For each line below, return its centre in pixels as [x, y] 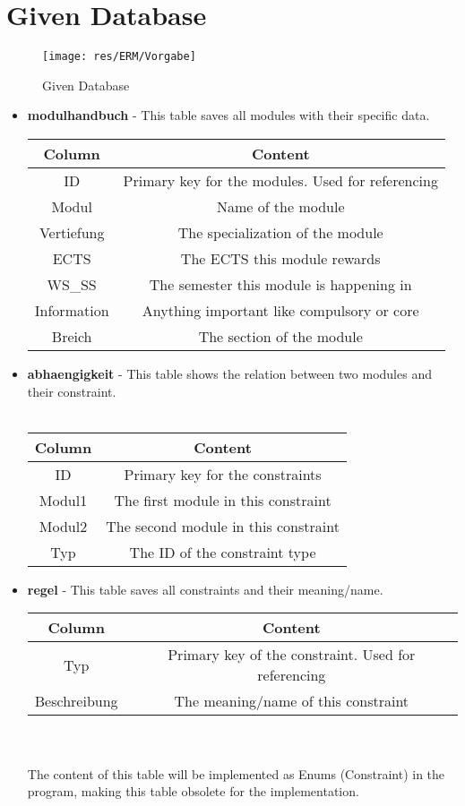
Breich [72, 336]
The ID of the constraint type [223, 552]
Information [72, 310]
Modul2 [63, 526]
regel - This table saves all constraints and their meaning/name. [205, 589]
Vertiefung [72, 232]
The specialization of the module [280, 232]
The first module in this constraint [223, 500]
